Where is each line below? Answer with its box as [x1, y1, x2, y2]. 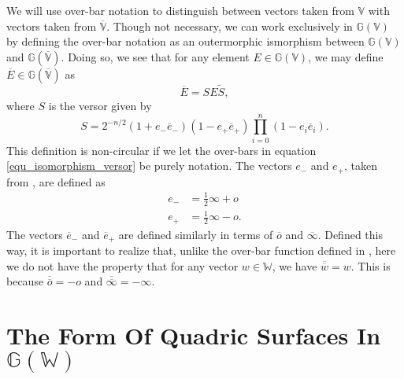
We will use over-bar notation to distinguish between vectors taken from [6, 2, 354, 18]
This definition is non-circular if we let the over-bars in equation [6, 142, 317, 158]
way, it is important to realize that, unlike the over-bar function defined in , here [6, 242, 396, 259]
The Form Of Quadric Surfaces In [6, 319, 381, 351]
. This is [350, 257, 391, 274]
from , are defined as [6, 173, 106, 189]
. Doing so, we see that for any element [61, 48, 250, 64]
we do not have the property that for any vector [6, 257, 239, 274]
